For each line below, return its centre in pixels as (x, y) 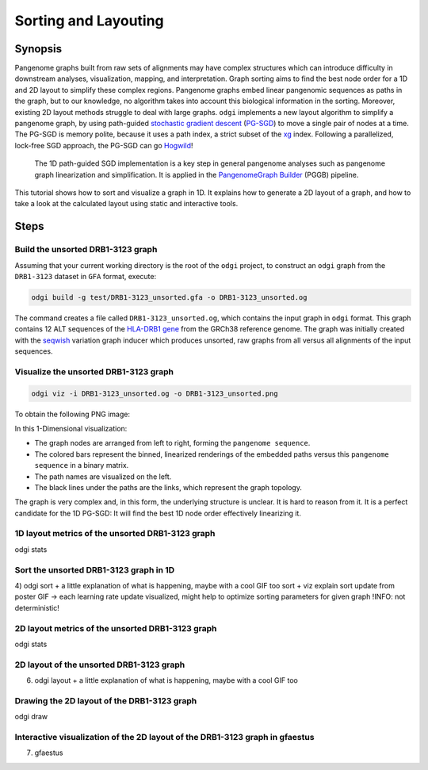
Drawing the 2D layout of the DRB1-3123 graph (106, 700)
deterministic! (37, 607)
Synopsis (38, 49)
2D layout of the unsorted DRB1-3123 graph (100, 665)
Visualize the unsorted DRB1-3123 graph (94, 371)
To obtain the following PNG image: (73, 414)
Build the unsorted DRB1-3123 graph (86, 250)
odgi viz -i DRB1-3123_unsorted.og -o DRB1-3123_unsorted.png (155, 393)
